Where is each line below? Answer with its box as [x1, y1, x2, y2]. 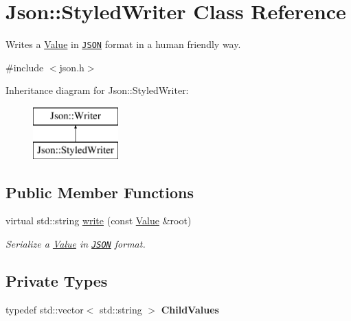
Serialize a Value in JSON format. [5, 236, 146, 250]
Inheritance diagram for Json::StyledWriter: [5, 83, 189, 97]
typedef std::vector [5, 302, 84, 316]
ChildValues [161, 302, 219, 316]
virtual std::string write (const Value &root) [5, 213, 192, 228]
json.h [59, 60, 84, 74]
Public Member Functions [5, 181, 194, 202]
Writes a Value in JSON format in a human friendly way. [5, 37, 241, 51]
